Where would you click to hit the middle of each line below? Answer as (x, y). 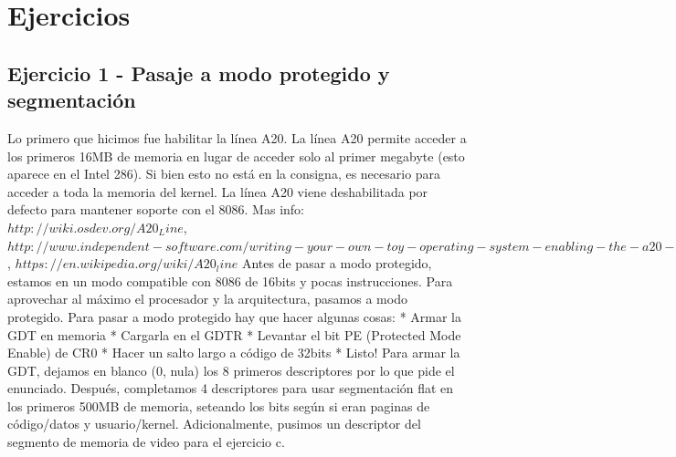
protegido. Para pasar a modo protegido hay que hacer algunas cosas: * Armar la (234, 316)
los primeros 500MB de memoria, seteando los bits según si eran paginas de (219, 405)
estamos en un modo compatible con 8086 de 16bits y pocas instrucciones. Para (230, 280)
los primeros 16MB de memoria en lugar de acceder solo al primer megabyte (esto (236, 156)
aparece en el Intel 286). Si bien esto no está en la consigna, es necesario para (224, 174)
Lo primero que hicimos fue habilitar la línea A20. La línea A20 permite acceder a (237, 137)
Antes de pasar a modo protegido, (337, 263)
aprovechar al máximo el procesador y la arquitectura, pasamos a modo (207, 299)
